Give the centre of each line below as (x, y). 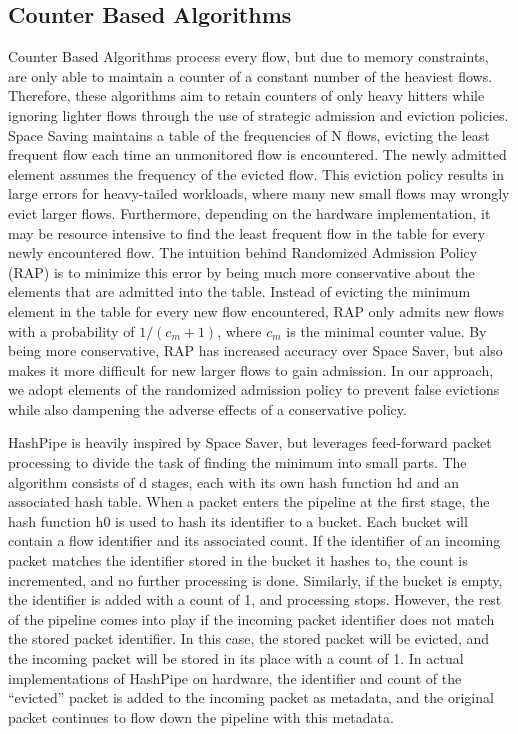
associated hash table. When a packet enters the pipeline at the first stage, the (249, 501)
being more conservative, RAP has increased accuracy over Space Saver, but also (255, 350)
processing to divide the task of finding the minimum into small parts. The (237, 462)
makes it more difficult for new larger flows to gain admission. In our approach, (251, 369)
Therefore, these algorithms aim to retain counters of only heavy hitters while (246, 95)
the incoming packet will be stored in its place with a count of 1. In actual (236, 658)
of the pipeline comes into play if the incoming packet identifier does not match (251, 618)
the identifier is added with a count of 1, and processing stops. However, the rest (255, 599)
